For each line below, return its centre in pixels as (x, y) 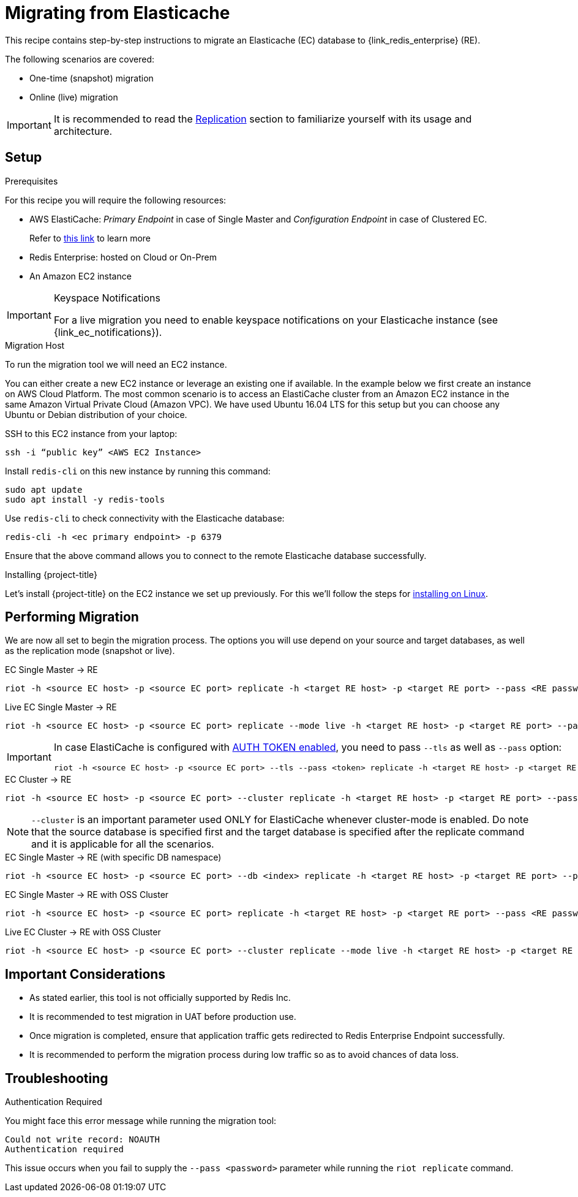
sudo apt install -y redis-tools (85, 499)
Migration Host (35, 345)
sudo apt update (44, 489)
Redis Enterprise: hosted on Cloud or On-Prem (123, 257)
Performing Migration (72, 617)
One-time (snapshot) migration (92, 78)
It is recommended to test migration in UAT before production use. (163, 1017)
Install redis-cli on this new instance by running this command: (138, 471)
